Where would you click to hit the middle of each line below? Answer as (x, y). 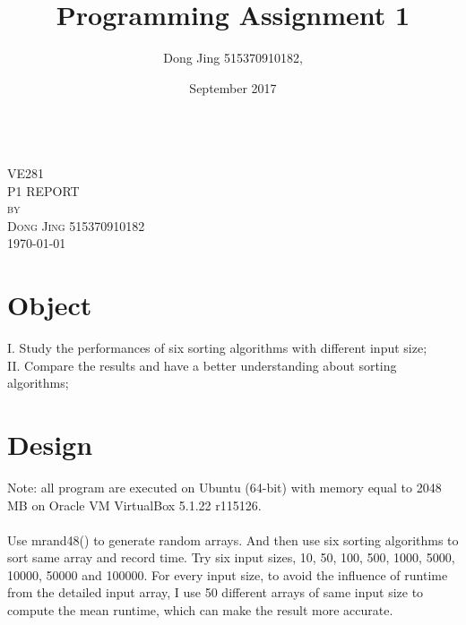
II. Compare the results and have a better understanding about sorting (202, 365)
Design (50, 444)
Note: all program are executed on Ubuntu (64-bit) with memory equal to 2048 (224, 487)
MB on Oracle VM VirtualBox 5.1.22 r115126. (134, 505)
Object (50, 305)
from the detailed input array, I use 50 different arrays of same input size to (216, 592)
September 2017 (233, 87)
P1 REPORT (43, 190)
